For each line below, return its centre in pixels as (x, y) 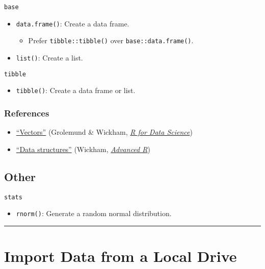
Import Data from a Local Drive (121, 256)
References (27, 113)
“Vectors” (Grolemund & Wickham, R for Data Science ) (104, 132)
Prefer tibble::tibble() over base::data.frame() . (111, 40)
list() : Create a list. (49, 57)
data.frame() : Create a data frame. (73, 23)
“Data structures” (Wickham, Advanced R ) (83, 149)
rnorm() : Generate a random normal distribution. (94, 213)
